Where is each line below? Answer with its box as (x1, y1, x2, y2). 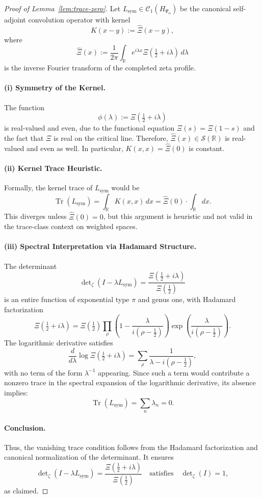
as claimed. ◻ (4, 485, 48, 495)
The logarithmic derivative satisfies (4, 337, 113, 348)
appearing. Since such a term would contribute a (98, 367, 250, 378)
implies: (4, 387, 28, 397)
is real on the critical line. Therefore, (54, 133, 168, 143)
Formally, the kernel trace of (4, 182, 93, 193)
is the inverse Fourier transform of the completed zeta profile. (4, 62, 196, 73)
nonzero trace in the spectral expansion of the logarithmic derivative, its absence (4, 377, 256, 388)
